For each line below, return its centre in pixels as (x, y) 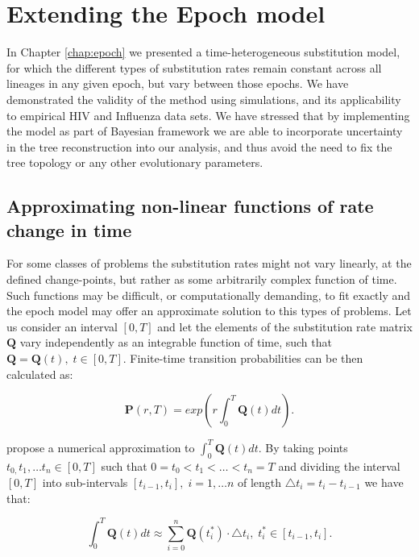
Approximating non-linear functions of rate (190, 206)
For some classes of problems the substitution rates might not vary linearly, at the (209, 263)
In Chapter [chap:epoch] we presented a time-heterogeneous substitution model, (203, 52)
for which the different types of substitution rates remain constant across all (194, 67)
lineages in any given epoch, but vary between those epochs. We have (178, 83)
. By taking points (303, 447)
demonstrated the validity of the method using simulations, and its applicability (204, 99)
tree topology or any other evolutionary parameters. (135, 162)
